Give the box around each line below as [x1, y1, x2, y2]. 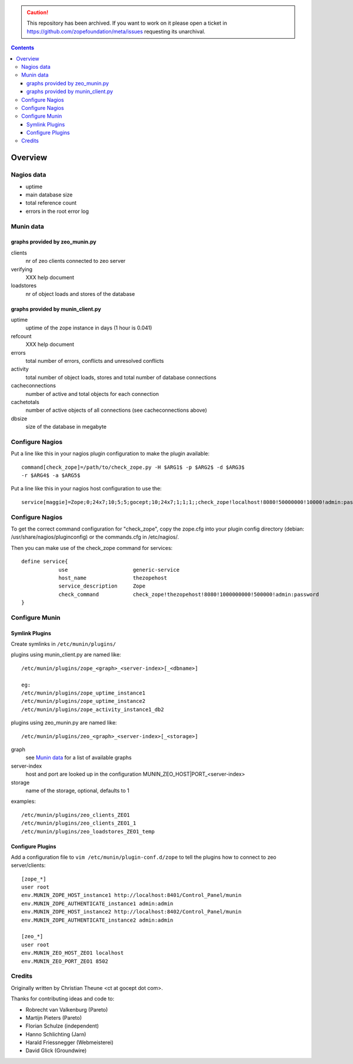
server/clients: [11, 862, 46, 869]
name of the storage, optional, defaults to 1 [25, 787, 129, 794]
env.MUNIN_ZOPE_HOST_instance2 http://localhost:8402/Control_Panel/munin [21, 909, 242, 915]
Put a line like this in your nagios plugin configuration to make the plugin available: [11, 450, 210, 457]
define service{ [21, 558, 68, 565]
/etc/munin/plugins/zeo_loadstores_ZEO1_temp [21, 828, 155, 835]
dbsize [11, 415, 28, 422]
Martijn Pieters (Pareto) [25, 1014, 82, 1021]
